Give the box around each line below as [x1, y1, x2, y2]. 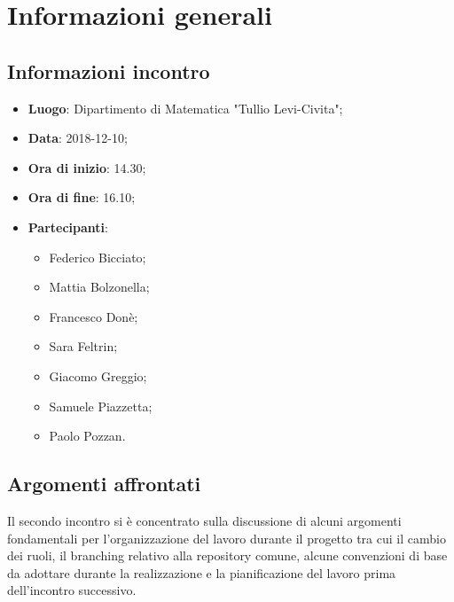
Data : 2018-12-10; [27, 129, 128, 147]
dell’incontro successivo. [7, 581, 137, 599]
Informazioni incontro [7, 57, 210, 84]
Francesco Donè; [49, 307, 138, 325]
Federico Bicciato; [49, 247, 146, 266]
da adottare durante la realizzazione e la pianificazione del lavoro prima [7, 563, 396, 582]
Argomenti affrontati [7, 470, 201, 497]
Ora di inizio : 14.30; [27, 158, 146, 176]
